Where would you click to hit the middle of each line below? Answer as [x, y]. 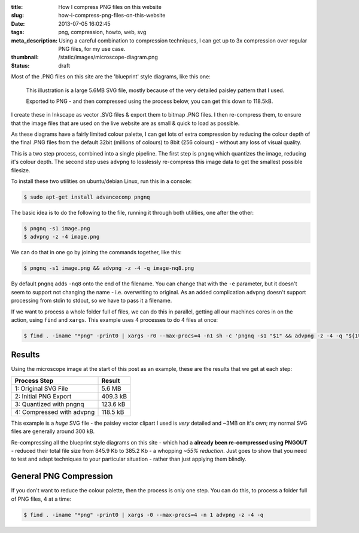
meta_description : [34, 40]
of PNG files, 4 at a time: [41, 499]
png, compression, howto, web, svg [102, 32]
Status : [20, 65]
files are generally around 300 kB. [53, 431]
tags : [18, 32]
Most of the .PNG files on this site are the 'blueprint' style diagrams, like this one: [111, 77]
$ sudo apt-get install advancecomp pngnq [87, 197]
